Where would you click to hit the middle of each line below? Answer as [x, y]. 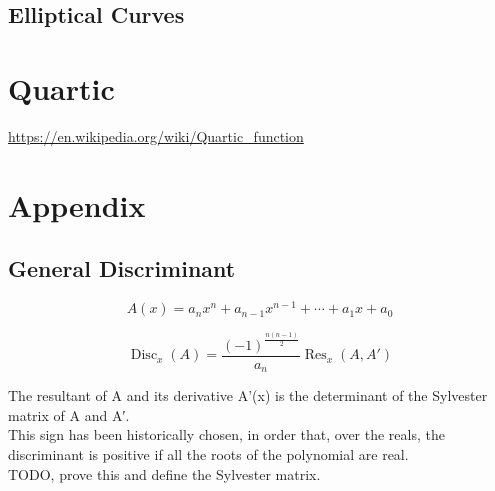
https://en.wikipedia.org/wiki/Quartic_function [156, 135]
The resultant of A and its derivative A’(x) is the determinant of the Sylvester [248, 395]
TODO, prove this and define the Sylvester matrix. [164, 473]
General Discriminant [122, 268]
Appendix [77, 204]
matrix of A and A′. [69, 414]
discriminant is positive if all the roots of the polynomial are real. [208, 453]
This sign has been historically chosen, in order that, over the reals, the [226, 434]
